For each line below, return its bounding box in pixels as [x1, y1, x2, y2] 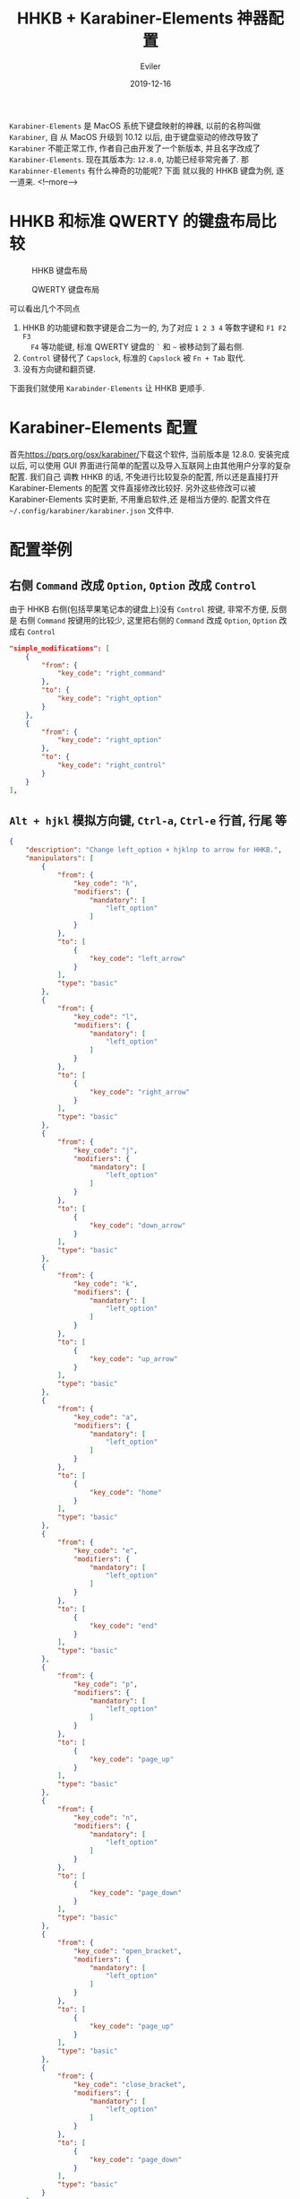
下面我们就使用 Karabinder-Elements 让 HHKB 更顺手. [9, 382, 206, 393]
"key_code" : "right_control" [56, 761, 167, 770]
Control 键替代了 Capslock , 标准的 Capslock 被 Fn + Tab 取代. [21, 352, 246, 363]
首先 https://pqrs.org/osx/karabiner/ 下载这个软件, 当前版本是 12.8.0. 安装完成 [9, 449, 290, 459]
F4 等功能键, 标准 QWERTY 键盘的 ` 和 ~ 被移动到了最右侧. [30, 341, 244, 352]
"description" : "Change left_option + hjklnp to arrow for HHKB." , [25, 845, 282, 855]
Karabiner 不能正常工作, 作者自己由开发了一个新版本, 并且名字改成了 [9, 143, 261, 153]
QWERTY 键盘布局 [31, 284, 100, 294]
